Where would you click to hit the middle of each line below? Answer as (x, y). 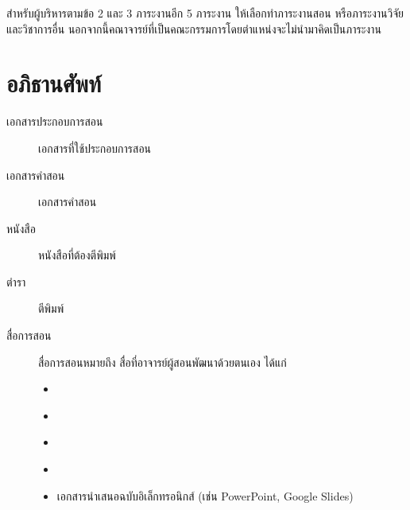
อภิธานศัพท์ (54, 83)
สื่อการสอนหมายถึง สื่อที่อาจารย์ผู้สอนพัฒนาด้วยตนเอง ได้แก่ (162, 362)
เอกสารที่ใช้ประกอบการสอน (95, 148)
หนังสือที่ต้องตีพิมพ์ (77, 255)
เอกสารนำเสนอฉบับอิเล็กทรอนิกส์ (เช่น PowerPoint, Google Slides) (205, 495)
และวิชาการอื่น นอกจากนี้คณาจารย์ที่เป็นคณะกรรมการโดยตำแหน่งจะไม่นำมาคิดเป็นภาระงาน (194, 28)
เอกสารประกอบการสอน (55, 121)
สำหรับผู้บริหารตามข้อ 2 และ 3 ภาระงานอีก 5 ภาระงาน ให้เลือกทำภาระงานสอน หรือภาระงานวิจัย (205, 13)
